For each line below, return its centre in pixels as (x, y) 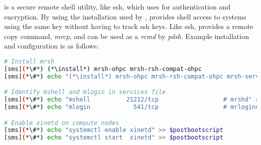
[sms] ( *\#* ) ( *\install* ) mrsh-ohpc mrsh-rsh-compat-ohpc (103, 69)
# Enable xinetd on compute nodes (62, 123)
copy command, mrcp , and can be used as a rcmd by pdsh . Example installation (126, 36)
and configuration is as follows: (51, 46)
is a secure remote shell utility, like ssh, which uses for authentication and (117, 6)
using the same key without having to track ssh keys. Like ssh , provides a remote (129, 26)
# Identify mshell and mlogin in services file (85, 92)
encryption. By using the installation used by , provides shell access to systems (125, 16)
